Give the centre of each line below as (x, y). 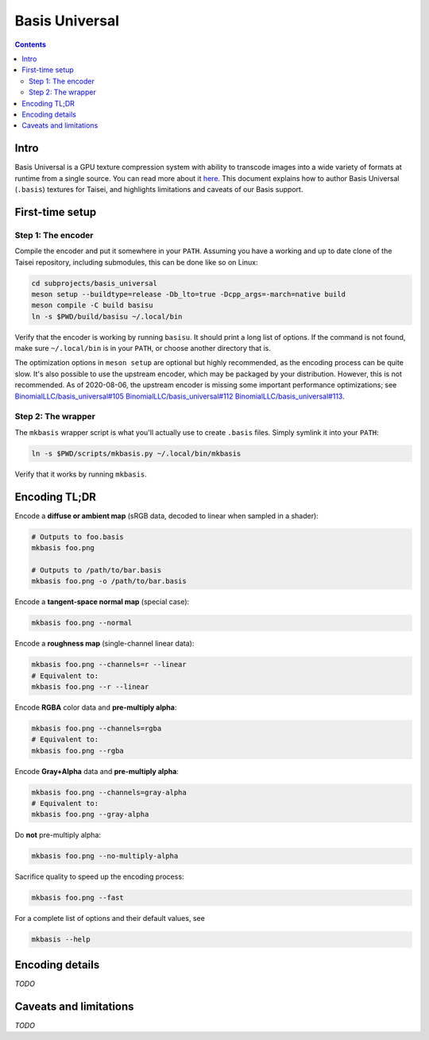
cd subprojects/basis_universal (95, 283)
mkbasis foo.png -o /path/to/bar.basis (109, 581)
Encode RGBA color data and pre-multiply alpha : (96, 707)
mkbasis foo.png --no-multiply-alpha (105, 856)
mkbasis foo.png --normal (82, 623)
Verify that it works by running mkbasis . (81, 474)
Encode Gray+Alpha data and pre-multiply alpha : (97, 771)
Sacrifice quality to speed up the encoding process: (99, 876)
